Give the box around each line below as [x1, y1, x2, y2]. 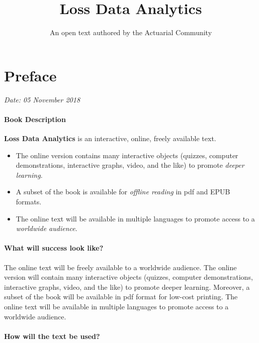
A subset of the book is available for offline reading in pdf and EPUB [16, 186, 230, 197]
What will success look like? [4, 243, 104, 253]
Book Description [4, 113, 66, 124]
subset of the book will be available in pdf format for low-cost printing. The [4, 291, 238, 302]
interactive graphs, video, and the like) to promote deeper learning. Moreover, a [4, 281, 250, 292]
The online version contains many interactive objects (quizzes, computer [16, 150, 238, 160]
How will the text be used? [4, 330, 100, 341]
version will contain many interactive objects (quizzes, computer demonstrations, [4, 272, 253, 282]
